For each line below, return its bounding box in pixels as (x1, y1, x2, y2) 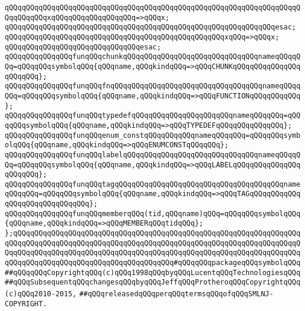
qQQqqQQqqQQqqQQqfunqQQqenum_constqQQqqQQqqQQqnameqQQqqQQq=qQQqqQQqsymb (5, 131, 301, 140)
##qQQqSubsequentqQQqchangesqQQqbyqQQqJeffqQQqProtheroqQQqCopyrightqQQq (5, 278, 301, 287)
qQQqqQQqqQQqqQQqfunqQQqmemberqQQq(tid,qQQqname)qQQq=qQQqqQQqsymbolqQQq (5, 209, 301, 218)
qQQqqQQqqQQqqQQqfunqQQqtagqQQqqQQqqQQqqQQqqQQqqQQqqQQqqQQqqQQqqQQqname (5, 180, 301, 188)
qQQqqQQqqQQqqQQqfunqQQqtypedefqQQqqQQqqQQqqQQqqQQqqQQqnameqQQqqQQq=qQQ (5, 111, 301, 120)
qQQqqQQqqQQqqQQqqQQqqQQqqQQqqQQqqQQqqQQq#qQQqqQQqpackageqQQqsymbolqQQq (5, 259, 301, 267)
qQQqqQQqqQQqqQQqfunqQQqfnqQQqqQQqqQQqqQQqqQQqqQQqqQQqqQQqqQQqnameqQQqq (5, 82, 301, 91)
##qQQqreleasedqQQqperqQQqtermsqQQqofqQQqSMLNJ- (79, 290, 274, 299)
